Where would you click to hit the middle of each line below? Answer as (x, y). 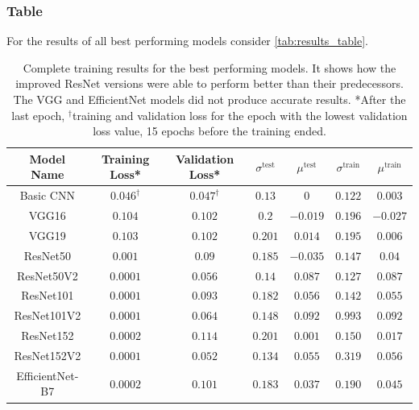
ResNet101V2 (48, 315)
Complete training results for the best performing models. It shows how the (209, 67)
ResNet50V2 (47, 275)
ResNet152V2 (48, 355)
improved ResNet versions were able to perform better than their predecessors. (209, 83)
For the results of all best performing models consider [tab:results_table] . (188, 41)
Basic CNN (47, 195)
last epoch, (38, 115)
